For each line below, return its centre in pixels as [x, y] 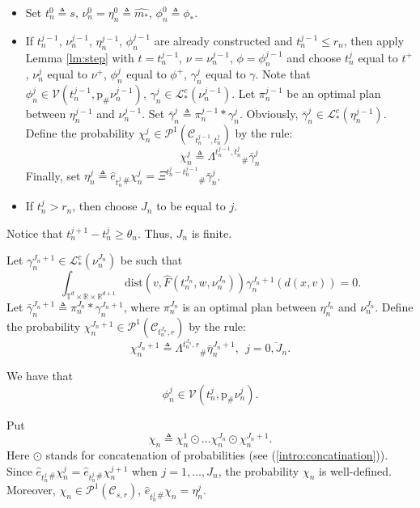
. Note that [283, 74]
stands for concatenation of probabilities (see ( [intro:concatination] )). [217, 455]
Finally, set [53, 175]
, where [142, 307]
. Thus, [155, 233]
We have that [40, 375]
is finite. [212, 233]
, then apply [374, 40]
